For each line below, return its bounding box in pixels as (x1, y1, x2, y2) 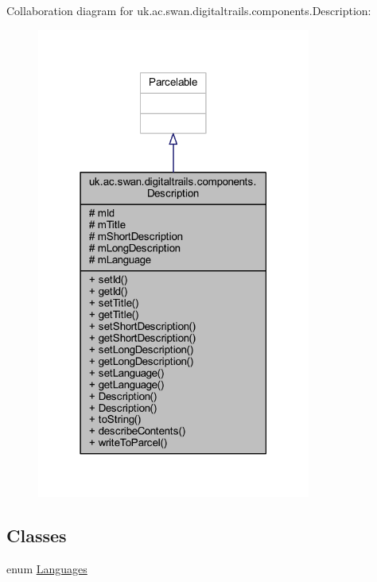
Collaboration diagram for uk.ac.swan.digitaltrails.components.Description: (6, 2, 371, 18)
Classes (6, 522, 67, 547)
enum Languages (6, 560, 87, 576)
